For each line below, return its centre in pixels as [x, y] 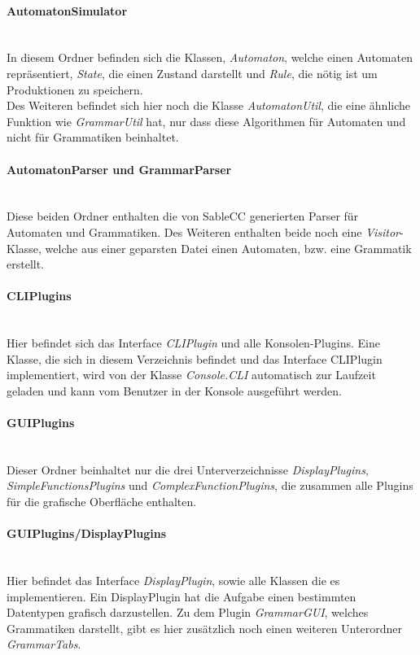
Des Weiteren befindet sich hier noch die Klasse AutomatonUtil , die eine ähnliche [209, 105]
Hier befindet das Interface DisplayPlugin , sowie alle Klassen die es [173, 581]
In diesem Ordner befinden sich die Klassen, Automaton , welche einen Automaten [210, 57]
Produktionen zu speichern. [75, 89]
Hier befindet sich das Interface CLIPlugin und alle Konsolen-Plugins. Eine [193, 343]
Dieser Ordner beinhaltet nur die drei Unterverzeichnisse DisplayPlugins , [188, 469]
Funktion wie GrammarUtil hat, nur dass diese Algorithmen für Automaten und [206, 121]
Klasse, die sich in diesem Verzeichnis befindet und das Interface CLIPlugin [195, 358]
